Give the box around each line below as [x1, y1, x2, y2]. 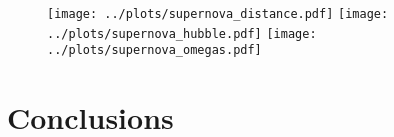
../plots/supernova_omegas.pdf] [47, 43, 262, 58]
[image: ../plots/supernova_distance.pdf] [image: [47, 7, 389, 21]
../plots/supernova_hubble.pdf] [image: [47, 26, 317, 41]
